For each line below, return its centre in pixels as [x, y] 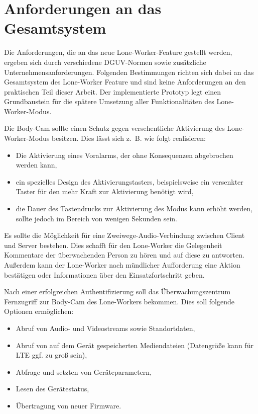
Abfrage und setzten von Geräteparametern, [84, 371]
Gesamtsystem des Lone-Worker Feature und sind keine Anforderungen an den [125, 82]
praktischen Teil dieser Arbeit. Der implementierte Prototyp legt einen [113, 91]
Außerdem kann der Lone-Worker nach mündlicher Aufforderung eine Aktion [122, 265]
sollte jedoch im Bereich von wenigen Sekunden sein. [96, 218]
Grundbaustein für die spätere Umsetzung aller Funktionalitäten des [109, 101]
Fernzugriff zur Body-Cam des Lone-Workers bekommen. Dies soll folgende [119, 301]
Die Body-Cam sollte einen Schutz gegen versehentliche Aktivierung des [114, 128]
